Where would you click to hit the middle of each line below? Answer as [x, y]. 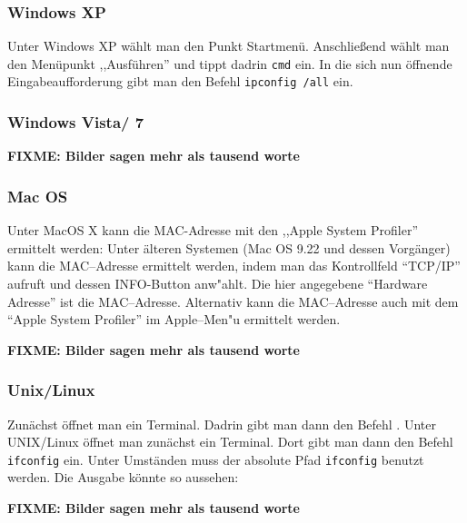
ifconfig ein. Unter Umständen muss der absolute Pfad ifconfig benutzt [216, 459]
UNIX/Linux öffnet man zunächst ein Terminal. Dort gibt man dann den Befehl [230, 442]
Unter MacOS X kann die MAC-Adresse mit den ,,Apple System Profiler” [213, 230]
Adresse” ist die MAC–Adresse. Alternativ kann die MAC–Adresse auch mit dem [233, 301]
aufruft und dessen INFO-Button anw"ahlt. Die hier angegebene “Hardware [218, 283]
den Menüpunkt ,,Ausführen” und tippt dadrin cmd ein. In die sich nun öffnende [230, 63]
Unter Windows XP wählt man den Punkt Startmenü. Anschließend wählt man [229, 46]
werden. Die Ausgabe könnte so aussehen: [123, 477]
